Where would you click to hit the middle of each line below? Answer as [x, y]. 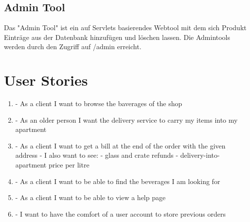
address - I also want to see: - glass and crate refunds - [97, 155]
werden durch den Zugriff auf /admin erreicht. [73, 46]
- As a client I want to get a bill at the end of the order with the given [120, 145]
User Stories [46, 80]
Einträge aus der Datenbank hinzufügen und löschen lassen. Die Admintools [117, 37]
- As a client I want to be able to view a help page [90, 197]
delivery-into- [200, 155]
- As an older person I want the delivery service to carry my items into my [126, 120]
